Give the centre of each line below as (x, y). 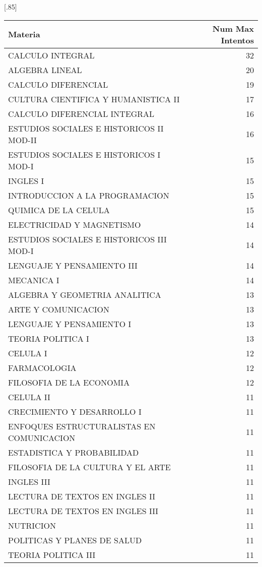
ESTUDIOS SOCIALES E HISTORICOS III (87, 239)
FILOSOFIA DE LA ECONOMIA (69, 382)
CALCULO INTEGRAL (51, 55)
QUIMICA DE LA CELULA (59, 210)
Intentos (237, 40)
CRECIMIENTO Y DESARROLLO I (75, 411)
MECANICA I (34, 280)
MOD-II (22, 140)
